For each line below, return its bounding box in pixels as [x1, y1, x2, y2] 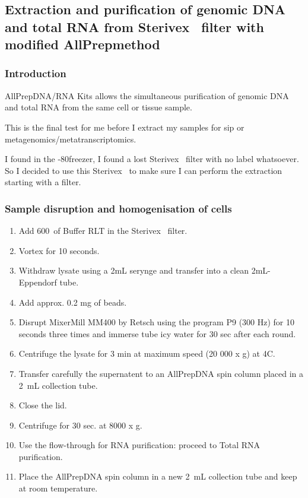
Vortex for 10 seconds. [18, 244, 100, 256]
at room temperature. [18, 482, 98, 494]
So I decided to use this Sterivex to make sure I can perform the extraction [5, 164, 282, 176]
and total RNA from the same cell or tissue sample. [5, 101, 192, 113]
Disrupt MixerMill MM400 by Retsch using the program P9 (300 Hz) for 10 [18, 316, 294, 328]
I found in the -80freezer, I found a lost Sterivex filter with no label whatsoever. [5, 153, 299, 165]
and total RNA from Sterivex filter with [5, 17, 264, 36]
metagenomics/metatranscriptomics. [5, 132, 136, 145]
